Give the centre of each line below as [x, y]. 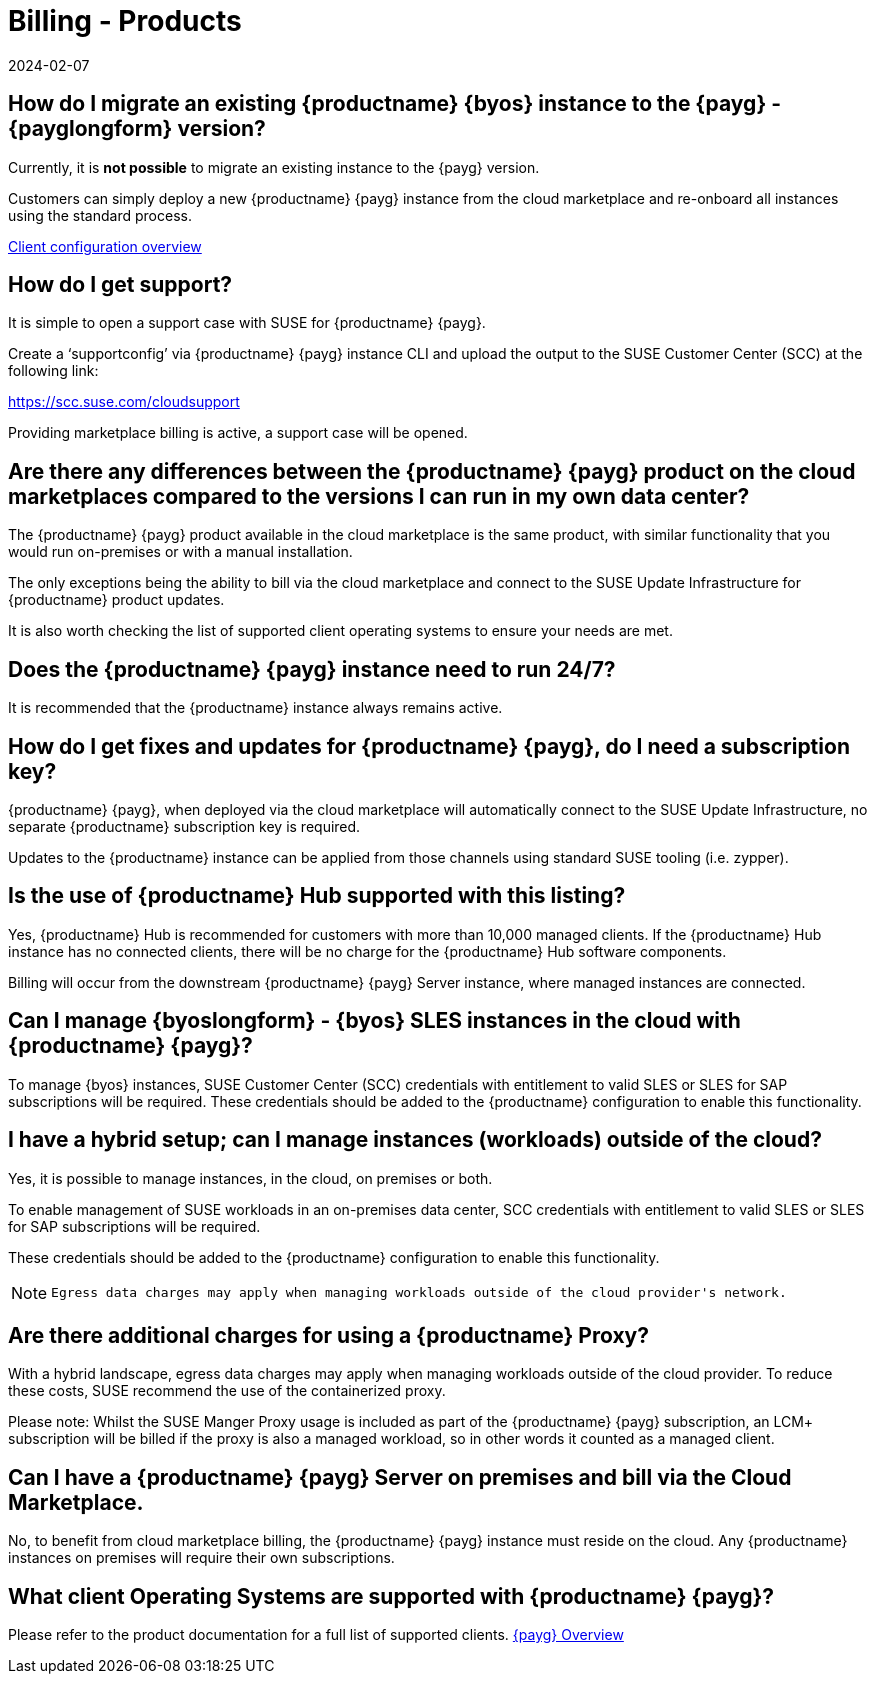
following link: [53, 371]
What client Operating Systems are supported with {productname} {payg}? [391, 1596]
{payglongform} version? [137, 129]
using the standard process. [100, 215]
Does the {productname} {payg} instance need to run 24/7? [312, 669]
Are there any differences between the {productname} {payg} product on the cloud [432, 471]
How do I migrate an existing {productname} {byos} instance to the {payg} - [395, 104]
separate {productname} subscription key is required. [184, 826]
